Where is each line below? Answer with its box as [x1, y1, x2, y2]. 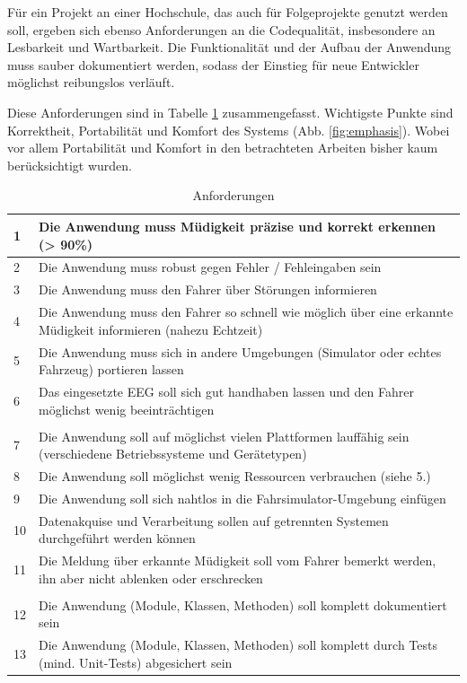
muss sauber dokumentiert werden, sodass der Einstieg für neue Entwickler [7, 55, 419, 74]
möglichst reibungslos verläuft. [7, 73, 175, 92]
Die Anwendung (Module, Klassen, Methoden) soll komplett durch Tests [39, 635, 437, 654]
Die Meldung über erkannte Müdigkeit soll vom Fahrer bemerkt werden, [39, 551, 436, 570]
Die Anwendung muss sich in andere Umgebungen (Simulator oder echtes [39, 342, 442, 361]
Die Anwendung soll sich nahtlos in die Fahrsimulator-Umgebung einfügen [39, 488, 446, 507]
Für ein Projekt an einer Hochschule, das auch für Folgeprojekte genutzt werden [7, 3, 448, 21]
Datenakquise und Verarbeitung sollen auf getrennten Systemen [39, 511, 389, 530]
